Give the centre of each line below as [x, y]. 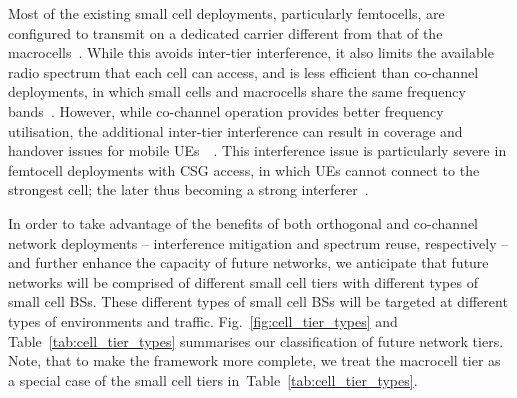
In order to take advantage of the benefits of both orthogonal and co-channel [243, 222]
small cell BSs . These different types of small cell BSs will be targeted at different [258, 301]
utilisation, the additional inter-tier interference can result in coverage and [235, 130]
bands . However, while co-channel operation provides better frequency [226, 110]
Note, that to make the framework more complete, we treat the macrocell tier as [254, 360]
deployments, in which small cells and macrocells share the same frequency [237, 91]
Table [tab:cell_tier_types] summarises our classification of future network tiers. [256, 340]
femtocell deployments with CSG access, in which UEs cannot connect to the [244, 169]
